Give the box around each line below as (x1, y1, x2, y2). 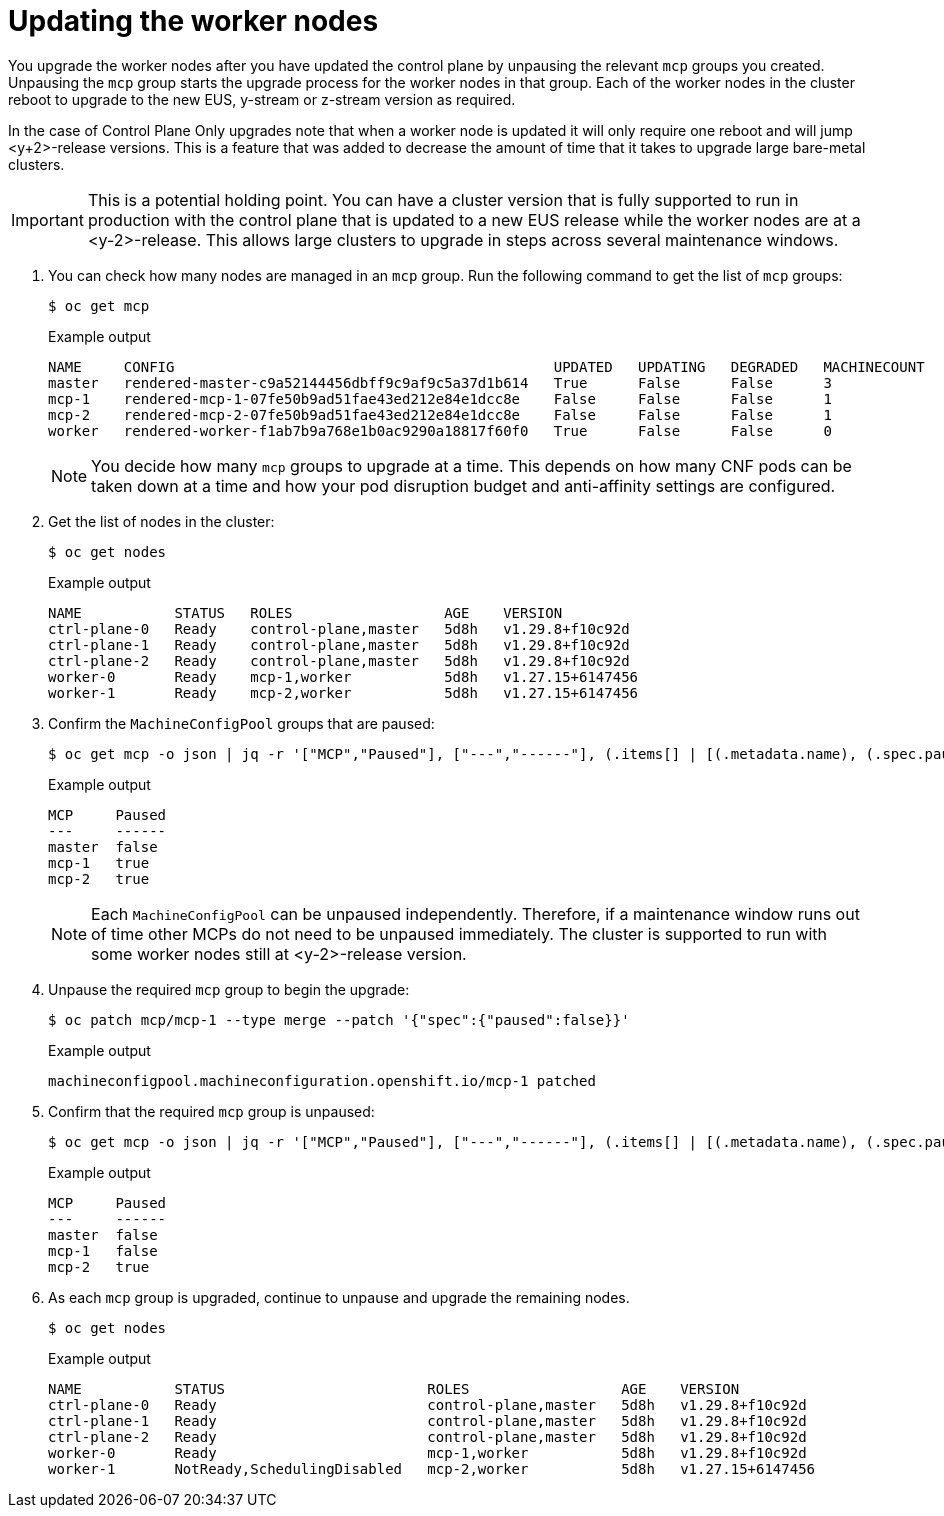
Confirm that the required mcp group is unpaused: (48, 1102, 375, 1120)
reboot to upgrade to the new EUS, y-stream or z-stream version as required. (8, 90, 516, 108)
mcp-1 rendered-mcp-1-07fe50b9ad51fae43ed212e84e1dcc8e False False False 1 (48, 390, 832, 407)
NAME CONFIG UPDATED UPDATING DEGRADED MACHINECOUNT (48, 358, 925, 375)
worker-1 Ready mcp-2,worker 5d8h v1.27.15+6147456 (48, 684, 639, 701)
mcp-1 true (48, 854, 150, 871)
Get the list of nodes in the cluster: (48, 512, 275, 530)
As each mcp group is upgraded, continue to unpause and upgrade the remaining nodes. (48, 1288, 630, 1306)
